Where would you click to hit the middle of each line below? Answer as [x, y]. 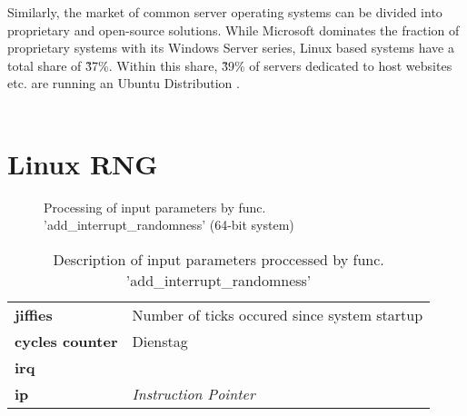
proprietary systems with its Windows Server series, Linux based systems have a [231, 48]
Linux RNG [83, 163]
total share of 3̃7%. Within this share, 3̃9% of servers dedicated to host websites [230, 65]
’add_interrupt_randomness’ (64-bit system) [169, 225]
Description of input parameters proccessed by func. [219, 259]
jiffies [34, 314]
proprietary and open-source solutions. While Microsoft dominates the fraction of [233, 30]
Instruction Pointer [194, 393]
